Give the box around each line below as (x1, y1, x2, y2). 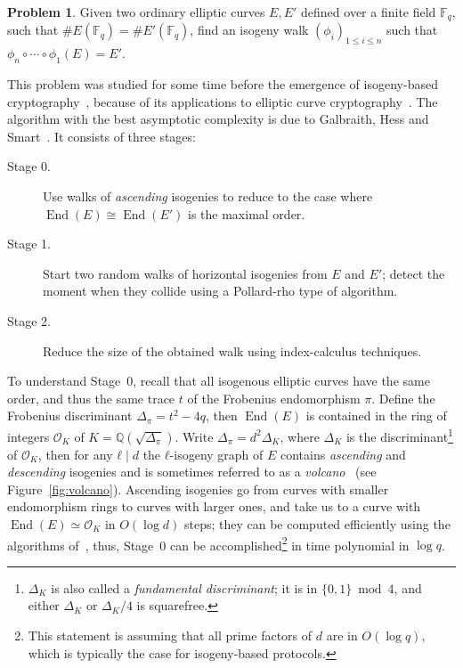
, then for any (37, 444, 113, 463)
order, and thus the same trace (7, 388, 175, 407)
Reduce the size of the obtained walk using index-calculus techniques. (43, 341, 422, 360)
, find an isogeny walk (190, 20, 309, 39)
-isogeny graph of (169, 444, 264, 463)
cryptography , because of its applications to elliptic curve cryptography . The (7, 92, 438, 110)
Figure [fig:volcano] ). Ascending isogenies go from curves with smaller (7, 479, 389, 498)
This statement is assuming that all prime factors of (28, 626, 313, 645)
